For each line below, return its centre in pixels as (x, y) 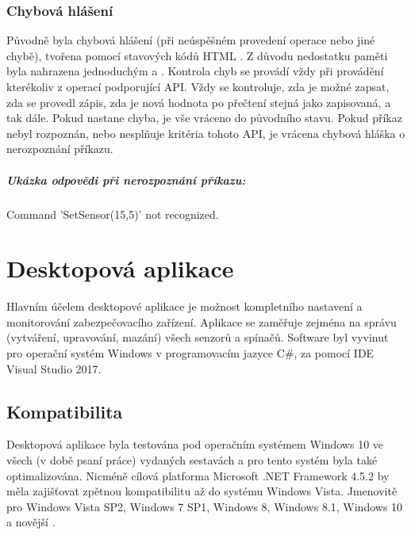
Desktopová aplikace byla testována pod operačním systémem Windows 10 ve (195, 444)
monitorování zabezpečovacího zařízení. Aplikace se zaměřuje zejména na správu (202, 321)
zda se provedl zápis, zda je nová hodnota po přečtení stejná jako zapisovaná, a (199, 102)
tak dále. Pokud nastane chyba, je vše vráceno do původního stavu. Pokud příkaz (204, 118)
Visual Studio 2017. (54, 368)
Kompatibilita (65, 411)
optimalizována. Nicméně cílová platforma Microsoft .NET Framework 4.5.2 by (198, 475)
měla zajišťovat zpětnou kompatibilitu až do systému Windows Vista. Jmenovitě (202, 491)
